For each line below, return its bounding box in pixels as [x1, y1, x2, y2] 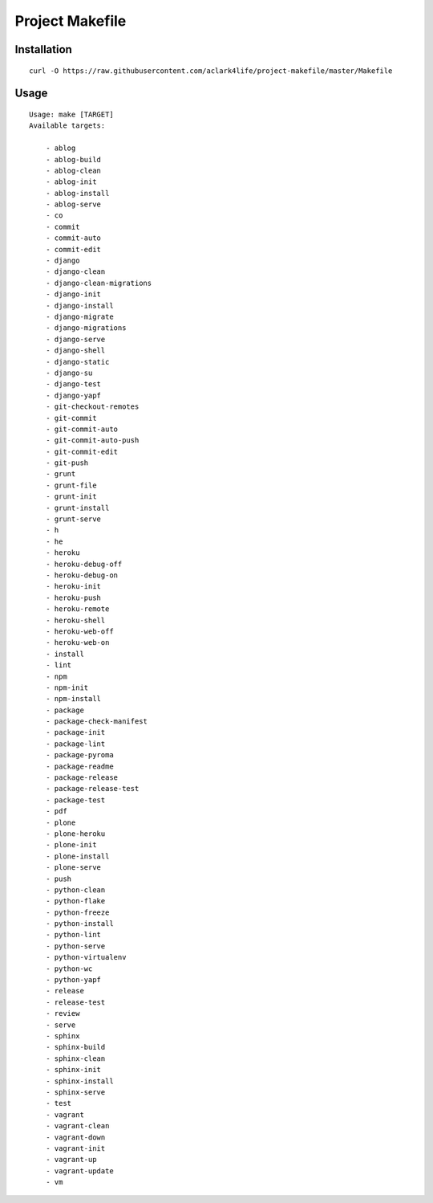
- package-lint [45, 739, 106, 748]
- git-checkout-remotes [45, 402, 140, 411]
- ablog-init [45, 177, 97, 186]
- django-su [45, 368, 93, 377]
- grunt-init [45, 492, 97, 501]
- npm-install [45, 695, 102, 703]
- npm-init [45, 683, 89, 692]
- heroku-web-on [45, 638, 110, 647]
